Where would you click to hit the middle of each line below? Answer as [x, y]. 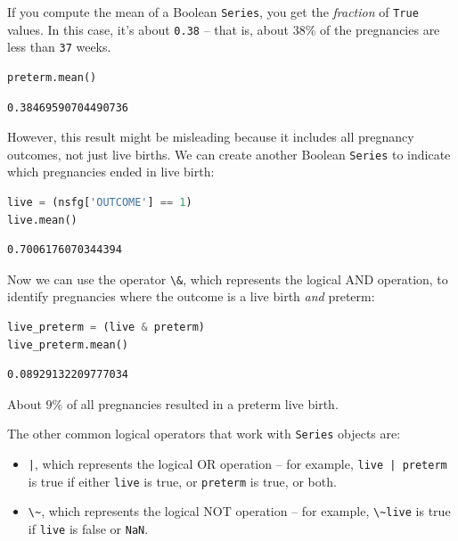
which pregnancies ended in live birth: [111, 172]
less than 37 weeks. [59, 47]
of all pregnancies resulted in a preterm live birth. [202, 403]
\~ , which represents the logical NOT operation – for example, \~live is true [239, 511]
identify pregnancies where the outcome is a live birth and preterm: [191, 296]
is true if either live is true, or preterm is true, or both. [182, 481]
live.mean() [42, 220]
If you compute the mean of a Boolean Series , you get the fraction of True [213, 12]
